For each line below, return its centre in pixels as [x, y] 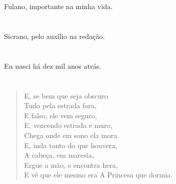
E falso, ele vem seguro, [60, 115]
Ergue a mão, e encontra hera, [71, 165]
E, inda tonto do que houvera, [71, 145]
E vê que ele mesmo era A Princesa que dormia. [98, 175]
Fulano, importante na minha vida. [58, 6]
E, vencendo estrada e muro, [68, 125]
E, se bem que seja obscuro [66, 95]
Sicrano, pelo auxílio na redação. [55, 36]
